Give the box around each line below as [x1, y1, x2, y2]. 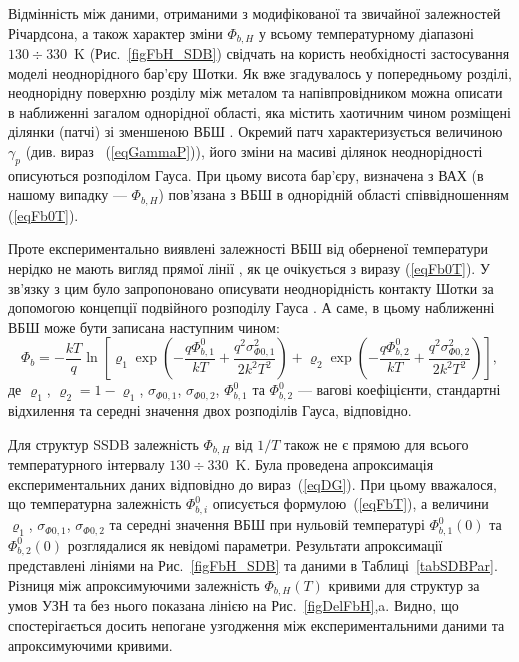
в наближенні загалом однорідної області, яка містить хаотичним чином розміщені [8, 101, 511, 122]
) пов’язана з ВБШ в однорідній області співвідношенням [158, 184, 509, 205]
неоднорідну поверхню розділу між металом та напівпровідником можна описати [8, 82, 503, 103]
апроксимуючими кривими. [8, 634, 173, 655]
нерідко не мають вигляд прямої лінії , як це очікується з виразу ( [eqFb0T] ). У [8, 258, 490, 279]
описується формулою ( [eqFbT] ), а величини [212, 493, 489, 514]
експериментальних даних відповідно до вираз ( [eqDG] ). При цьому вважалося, [8, 473, 497, 494]
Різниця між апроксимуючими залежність [8, 575, 260, 596]
